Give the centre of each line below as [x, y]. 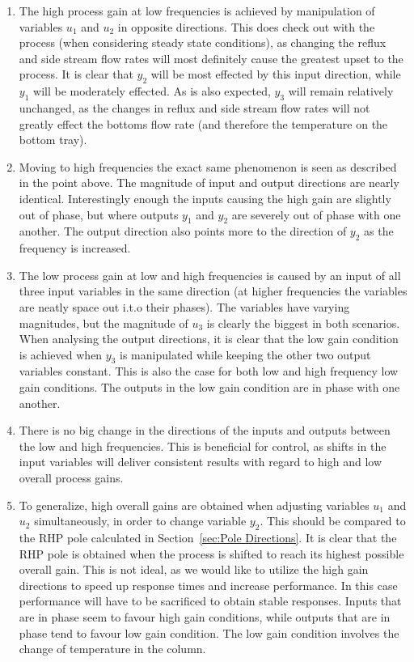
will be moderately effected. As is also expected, [152, 91]
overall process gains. [71, 478]
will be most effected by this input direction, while [276, 74]
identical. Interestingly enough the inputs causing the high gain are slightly [205, 198]
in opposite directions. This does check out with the [246, 26]
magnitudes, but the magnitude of [103, 323]
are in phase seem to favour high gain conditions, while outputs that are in [205, 617]
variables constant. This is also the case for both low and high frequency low [209, 371]
